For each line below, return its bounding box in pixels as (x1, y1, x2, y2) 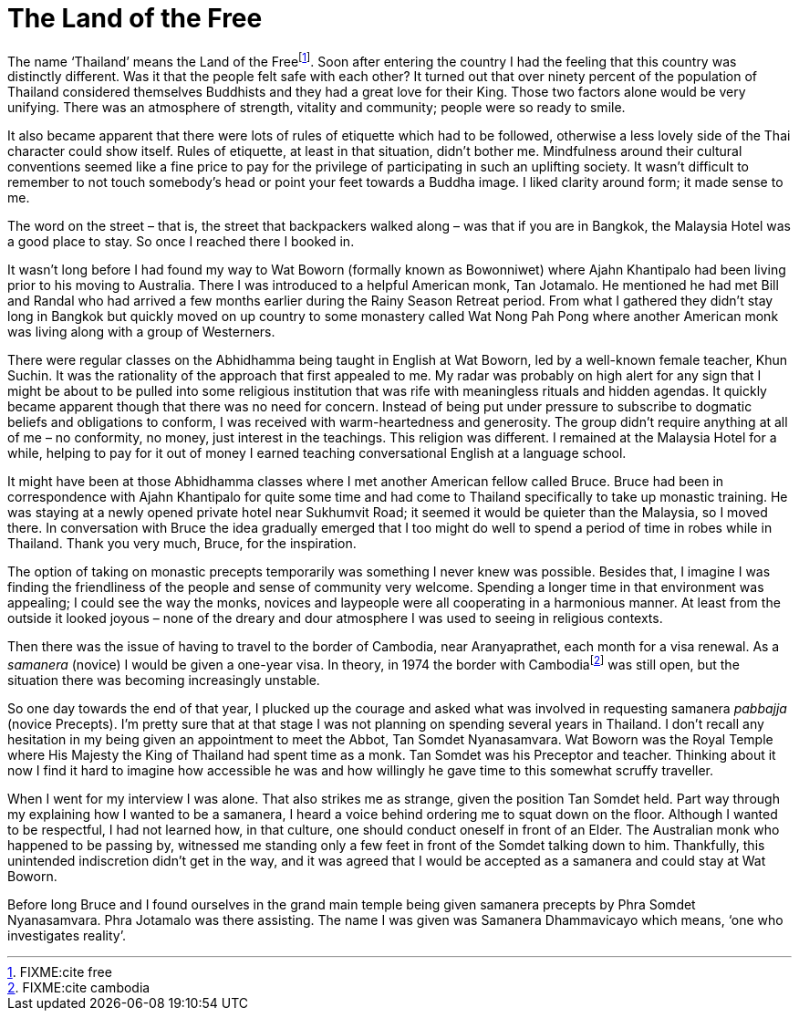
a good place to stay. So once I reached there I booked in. (7, 234, 355, 250)
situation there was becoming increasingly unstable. (7, 672, 320, 689)
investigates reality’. (7, 928, 126, 944)
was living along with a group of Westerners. (7, 324, 275, 340)
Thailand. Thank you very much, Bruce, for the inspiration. (7, 535, 357, 552)
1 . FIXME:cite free (7, 964, 112, 981)
